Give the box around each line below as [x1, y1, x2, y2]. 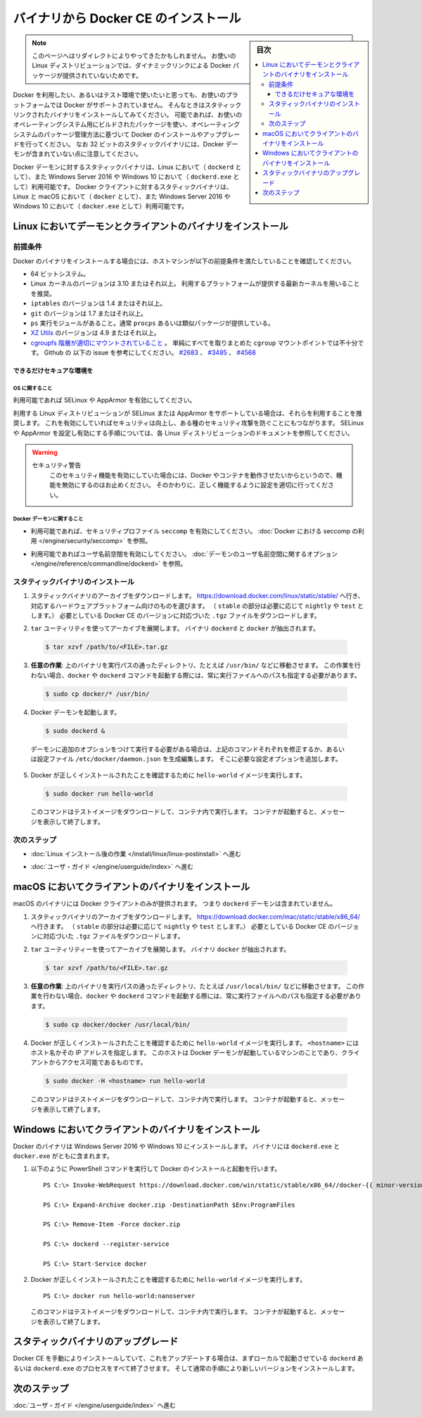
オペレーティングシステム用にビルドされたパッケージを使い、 [13, 120, 191, 129]
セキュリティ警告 [32, 461, 82, 469]
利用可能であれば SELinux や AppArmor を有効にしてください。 [13, 396, 196, 405]
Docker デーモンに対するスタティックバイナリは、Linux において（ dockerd [13, 163, 234, 171]
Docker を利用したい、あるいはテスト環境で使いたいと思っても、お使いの [13, 91, 226, 99]
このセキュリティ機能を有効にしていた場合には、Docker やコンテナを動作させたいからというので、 [49, 471, 337, 479]
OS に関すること [13, 384, 53, 392]
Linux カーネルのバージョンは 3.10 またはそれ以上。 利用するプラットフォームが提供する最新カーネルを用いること [30, 279, 360, 288]
